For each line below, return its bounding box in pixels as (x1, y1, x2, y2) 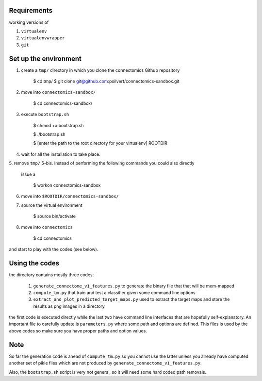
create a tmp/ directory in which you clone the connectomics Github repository (21, 67, 180, 73)
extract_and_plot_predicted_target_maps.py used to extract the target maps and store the (33, 297, 230, 302)
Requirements (9, 6, 53, 15)
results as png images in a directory (33, 303, 105, 309)
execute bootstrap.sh (21, 112, 69, 117)
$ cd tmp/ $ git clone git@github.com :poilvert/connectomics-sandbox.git (33, 78, 180, 84)
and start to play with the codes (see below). (9, 247, 98, 252)
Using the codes (9, 259, 60, 267)
